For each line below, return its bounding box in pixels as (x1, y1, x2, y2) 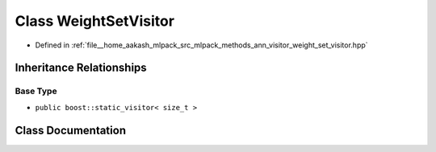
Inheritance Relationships (15, 61, 147, 75)
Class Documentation (15, 123, 127, 137)
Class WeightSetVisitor (15, 12, 175, 30)
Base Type (15, 85, 57, 97)
